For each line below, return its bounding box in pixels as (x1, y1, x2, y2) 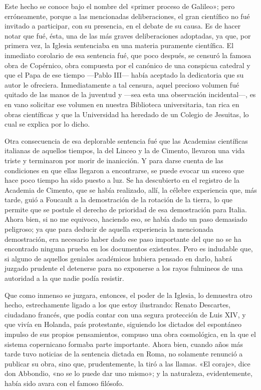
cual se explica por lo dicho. (5, 119, 90, 129)
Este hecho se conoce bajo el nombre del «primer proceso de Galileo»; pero (5, 1, 235, 11)
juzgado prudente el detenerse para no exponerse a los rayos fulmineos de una (5, 263, 243, 273)
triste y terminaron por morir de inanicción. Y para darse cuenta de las (5, 155, 223, 165)
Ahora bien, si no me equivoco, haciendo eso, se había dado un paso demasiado (5, 214, 247, 224)
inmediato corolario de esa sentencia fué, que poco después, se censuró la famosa (5, 50, 251, 60)
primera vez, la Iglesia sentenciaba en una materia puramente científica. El (5, 40, 234, 51)
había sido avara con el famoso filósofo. (5, 377, 124, 388)
